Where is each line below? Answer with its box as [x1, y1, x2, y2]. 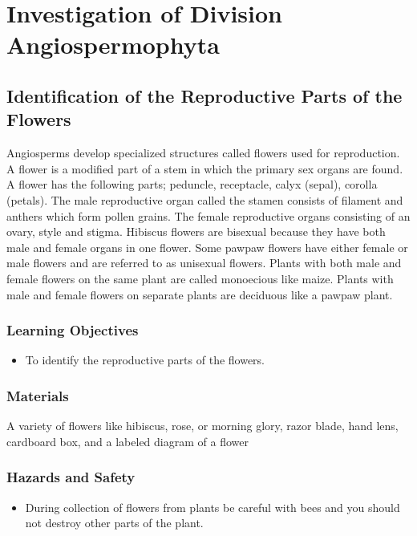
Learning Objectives [6, 320, 139, 340]
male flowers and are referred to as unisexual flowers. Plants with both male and [6, 254, 402, 271]
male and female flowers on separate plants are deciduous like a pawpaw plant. [6, 286, 393, 303]
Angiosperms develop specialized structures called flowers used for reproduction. [6, 144, 400, 161]
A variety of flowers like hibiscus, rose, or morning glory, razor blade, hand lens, [6, 417, 399, 434]
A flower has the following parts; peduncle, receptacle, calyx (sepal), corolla [6, 176, 378, 193]
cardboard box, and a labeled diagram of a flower [6, 432, 249, 449]
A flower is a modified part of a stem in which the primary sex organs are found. [6, 160, 403, 177]
